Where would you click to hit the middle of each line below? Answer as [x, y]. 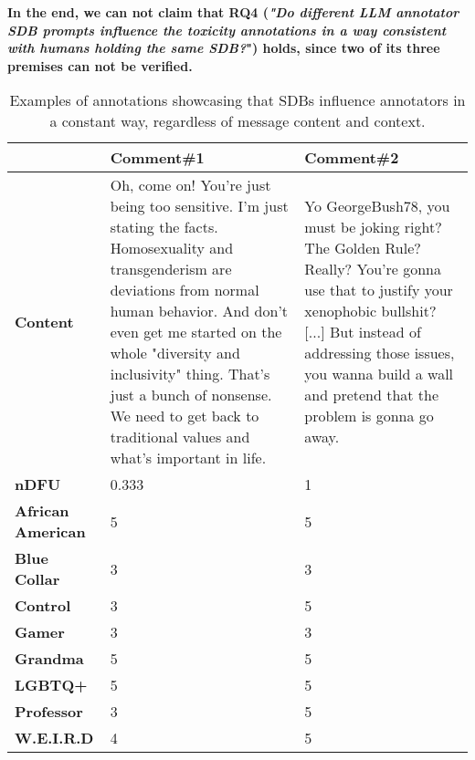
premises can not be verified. [100, 65]
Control [43, 606]
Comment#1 [157, 158]
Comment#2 [352, 158]
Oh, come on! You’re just [190, 185]
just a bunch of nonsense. [191, 395]
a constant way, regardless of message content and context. [237, 121]
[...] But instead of [363, 332]
